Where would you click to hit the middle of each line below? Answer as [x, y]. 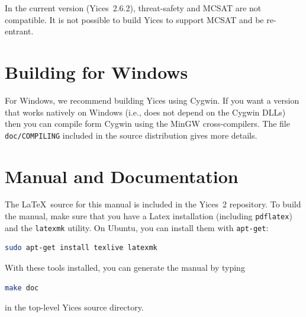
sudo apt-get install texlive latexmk [81, 248]
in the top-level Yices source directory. [74, 307]
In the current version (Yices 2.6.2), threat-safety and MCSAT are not [133, 8]
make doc [22, 288]
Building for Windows [96, 71]
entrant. [19, 31]
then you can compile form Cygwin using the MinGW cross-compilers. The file [147, 124]
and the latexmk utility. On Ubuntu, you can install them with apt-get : [137, 227]
